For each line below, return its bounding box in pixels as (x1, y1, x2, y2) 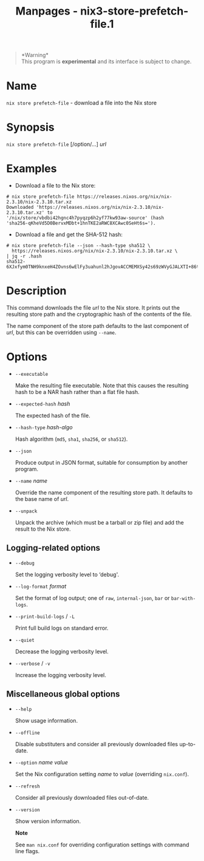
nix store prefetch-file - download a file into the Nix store (6, 99, 157, 107)
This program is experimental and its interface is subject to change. (21, 58, 192, 65)
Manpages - (15, 4, 78, 18)
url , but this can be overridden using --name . (6, 328, 117, 336)
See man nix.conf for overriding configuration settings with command (15, 841, 189, 848)
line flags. (15, 847, 40, 854)
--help (15, 706, 32, 712)
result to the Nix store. (15, 525, 71, 533)
